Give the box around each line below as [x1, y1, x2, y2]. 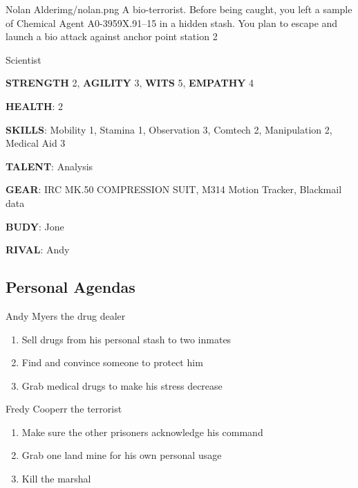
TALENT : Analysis [6, 159, 93, 173]
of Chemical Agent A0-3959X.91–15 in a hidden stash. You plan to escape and [6, 15, 338, 30]
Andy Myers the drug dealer [6, 308, 126, 323]
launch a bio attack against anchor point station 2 [6, 29, 218, 44]
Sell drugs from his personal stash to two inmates [21, 332, 232, 346]
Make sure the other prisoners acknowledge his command [21, 424, 263, 439]
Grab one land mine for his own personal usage [21, 448, 222, 462]
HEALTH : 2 [6, 98, 64, 113]
